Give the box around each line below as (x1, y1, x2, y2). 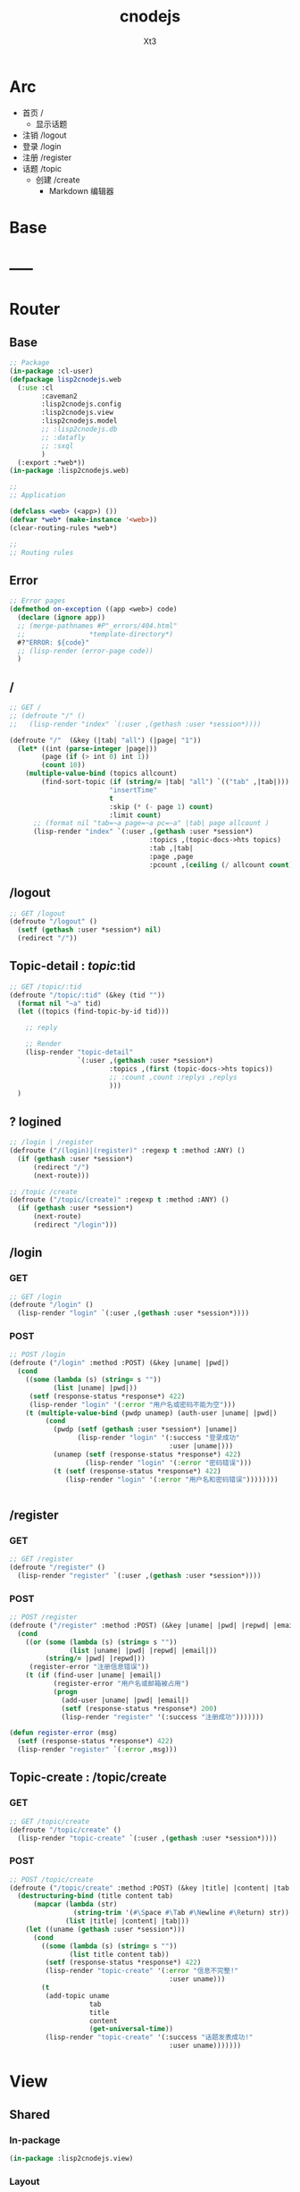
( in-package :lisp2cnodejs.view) (9, 2154, 134, 2162)
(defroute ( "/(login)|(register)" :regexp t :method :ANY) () (9, 1146, 246, 1155)
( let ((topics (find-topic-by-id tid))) (17, 1007, 170, 1016)
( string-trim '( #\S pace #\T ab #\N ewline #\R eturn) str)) (72, 1909, 290, 1918)
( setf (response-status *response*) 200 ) (61, 1704, 218, 1713)
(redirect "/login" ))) (32, 1220, 118, 1229)
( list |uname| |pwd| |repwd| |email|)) (69, 1646, 218, 1655)
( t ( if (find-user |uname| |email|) (25, 1671, 162, 1680)
